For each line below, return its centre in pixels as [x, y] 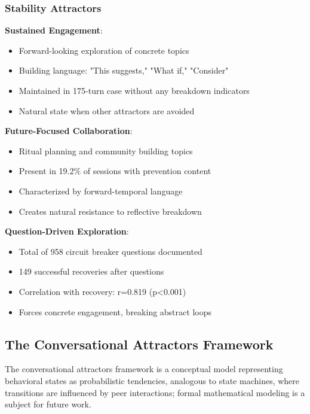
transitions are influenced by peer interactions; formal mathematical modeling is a [155, 392]
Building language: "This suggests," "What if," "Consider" [124, 70]
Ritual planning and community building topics [106, 150]
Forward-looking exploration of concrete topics [104, 50]
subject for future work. [48, 404]
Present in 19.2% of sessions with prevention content [115, 171]
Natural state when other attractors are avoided [107, 110]
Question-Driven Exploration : [67, 231]
